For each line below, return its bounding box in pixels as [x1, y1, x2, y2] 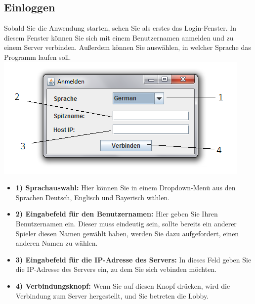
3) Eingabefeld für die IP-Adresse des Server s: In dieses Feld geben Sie [15, 254, 252, 264]
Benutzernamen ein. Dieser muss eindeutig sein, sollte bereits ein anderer [15, 218, 237, 228]
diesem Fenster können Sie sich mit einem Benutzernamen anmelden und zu [4, 32, 234, 43]
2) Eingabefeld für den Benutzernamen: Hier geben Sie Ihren [15, 209, 218, 219]
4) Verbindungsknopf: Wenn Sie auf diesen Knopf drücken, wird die [15, 280, 230, 291]
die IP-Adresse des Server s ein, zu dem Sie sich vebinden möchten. [15, 264, 217, 274]
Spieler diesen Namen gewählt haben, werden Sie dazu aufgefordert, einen [15, 228, 239, 238]
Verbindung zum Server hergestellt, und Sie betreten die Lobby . [15, 290, 209, 301]
